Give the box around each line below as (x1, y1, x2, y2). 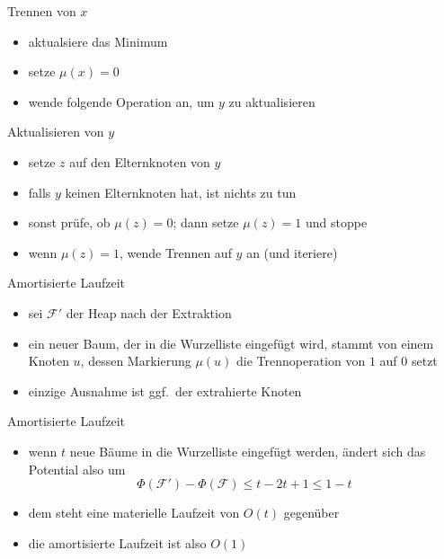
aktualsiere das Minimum (28, 31, 168, 50)
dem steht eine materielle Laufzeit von (28, 503, 240, 522)
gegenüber (283, 503, 340, 522)
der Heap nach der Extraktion (66, 303, 232, 322)
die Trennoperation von (236, 351, 366, 370)
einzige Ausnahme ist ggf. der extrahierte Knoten (28, 381, 302, 400)
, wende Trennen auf (120, 243, 232, 262)
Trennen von (7, 2, 76, 20)
